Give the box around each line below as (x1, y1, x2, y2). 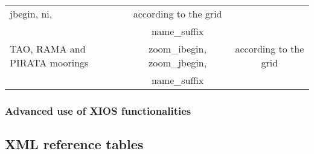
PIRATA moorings (10, 56, 89, 69)
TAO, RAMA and (10, 42, 86, 56)
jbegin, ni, (10, 7, 53, 21)
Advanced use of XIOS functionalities (5, 103, 191, 118)
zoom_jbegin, (149, 56, 207, 69)
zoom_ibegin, (149, 42, 207, 56)
